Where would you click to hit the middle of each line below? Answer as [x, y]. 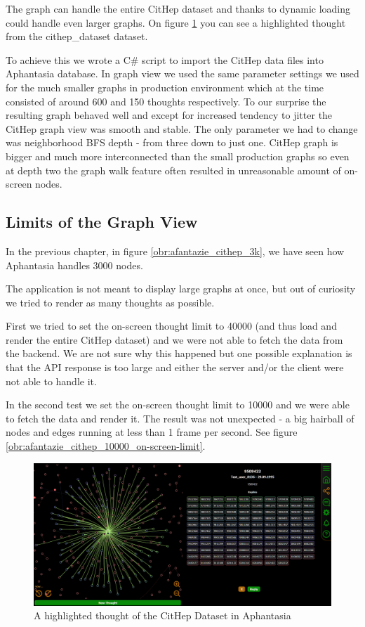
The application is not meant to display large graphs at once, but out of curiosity [181, 289]
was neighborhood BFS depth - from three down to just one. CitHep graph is [172, 142]
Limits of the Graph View [102, 222]
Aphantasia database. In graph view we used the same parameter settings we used [182, 73]
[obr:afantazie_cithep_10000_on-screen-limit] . [106, 446]
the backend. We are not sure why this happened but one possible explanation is [179, 353]
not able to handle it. [51, 381]
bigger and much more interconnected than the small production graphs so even [178, 156]
